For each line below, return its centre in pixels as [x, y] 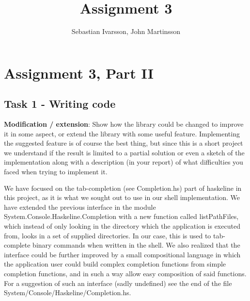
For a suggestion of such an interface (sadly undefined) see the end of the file [118, 283]
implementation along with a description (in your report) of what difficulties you [124, 162]
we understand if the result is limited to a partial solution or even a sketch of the [124, 152]
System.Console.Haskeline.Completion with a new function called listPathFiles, [121, 216]
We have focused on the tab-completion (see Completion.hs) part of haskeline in [123, 188]
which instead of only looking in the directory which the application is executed [122, 226]
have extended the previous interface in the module [80, 207]
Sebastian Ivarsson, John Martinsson [126, 31]
